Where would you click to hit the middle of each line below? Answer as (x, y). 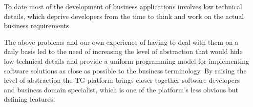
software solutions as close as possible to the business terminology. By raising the (125, 70)
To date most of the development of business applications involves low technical (123, 6)
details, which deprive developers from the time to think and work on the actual (124, 16)
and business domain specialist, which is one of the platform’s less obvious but (121, 89)
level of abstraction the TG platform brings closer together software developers (122, 80)
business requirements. (38, 26)
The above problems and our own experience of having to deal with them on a (121, 42)
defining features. (30, 99)
